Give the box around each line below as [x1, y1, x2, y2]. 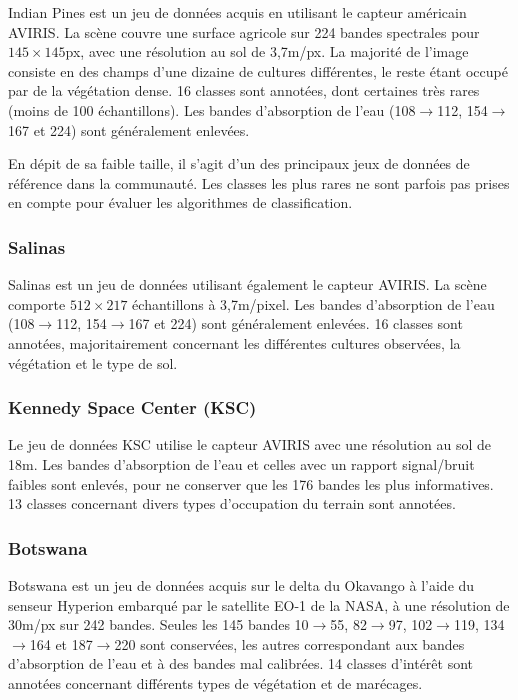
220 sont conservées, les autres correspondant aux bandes [114, 633, 465, 654]
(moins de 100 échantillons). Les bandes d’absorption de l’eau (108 [8, 99, 416, 120]
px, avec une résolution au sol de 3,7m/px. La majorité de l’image [65, 41, 469, 62]
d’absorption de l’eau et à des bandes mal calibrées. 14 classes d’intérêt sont [8, 653, 474, 674]
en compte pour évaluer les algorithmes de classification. [8, 192, 353, 213]
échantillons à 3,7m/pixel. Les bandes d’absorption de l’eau [132, 293, 495, 314]
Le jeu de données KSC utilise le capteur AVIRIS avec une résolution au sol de [8, 434, 491, 455]
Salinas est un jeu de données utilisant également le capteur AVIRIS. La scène [8, 274, 487, 295]
